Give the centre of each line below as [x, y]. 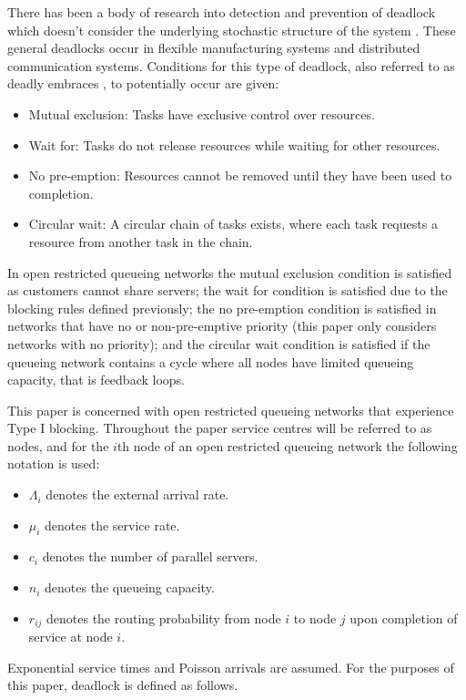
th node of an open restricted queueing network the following [287, 445]
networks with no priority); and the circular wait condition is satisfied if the [219, 343]
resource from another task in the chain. [141, 241]
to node [315, 618]
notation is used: [54, 463]
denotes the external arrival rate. [137, 494]
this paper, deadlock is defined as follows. [123, 685]
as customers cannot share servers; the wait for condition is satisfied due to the [228, 290]
